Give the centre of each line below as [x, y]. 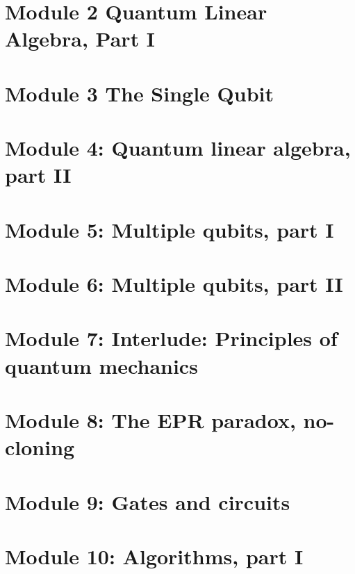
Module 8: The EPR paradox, [150, 420]
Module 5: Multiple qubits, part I [170, 229]
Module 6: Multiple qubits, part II [174, 284]
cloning [40, 447]
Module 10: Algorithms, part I [154, 556]
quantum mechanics [101, 365]
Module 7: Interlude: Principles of [171, 338]
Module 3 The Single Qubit [140, 93]
